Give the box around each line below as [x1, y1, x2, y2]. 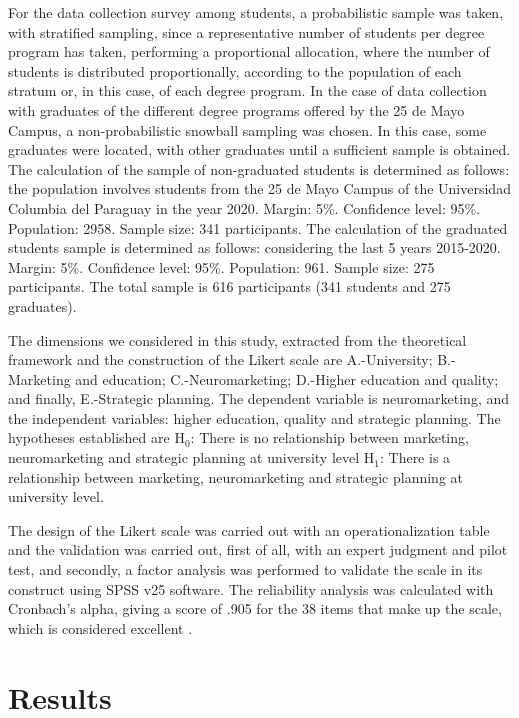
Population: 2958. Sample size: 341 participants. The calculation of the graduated [8, 217, 508, 238]
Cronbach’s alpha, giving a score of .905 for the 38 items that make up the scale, [8, 598, 502, 619]
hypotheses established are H [8, 427, 185, 448]
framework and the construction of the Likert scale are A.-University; [8, 349, 433, 370]
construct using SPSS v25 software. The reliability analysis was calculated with [8, 578, 494, 599]
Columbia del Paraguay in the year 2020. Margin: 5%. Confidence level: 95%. [8, 197, 481, 218]
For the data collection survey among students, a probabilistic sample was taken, [8, 2, 504, 22]
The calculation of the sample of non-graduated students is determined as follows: [8, 158, 510, 179]
